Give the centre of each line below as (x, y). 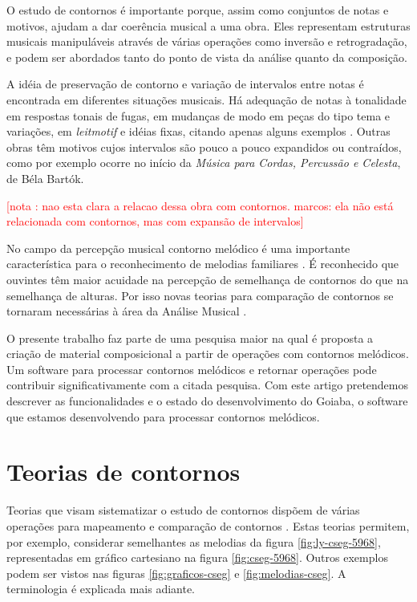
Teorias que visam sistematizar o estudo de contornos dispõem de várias (183, 510)
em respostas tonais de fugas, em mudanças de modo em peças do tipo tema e (198, 115)
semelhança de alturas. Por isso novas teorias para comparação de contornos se (200, 295)
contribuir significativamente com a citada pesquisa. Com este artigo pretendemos (208, 385)
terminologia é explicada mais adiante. (101, 589)
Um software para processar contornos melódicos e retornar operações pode (192, 369)
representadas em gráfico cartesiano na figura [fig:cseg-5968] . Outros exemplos (197, 557)
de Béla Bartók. (45, 178)
